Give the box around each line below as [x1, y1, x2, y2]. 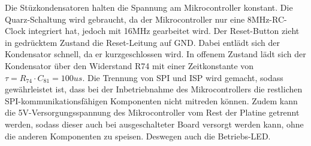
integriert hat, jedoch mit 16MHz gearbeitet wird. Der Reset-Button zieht [28, 24, 300, 37]
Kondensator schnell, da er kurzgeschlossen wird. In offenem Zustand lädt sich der [5, 48, 306, 60]
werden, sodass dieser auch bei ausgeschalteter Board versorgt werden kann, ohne [5, 117, 304, 130]
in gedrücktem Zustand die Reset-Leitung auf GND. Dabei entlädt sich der [5, 36, 280, 48]
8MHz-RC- [247, 13, 287, 25]
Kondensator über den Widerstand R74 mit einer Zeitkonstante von [5, 59, 254, 72]
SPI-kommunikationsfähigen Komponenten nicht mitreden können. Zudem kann [5, 94, 298, 107]
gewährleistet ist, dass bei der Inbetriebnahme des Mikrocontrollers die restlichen [5, 83, 303, 95]
